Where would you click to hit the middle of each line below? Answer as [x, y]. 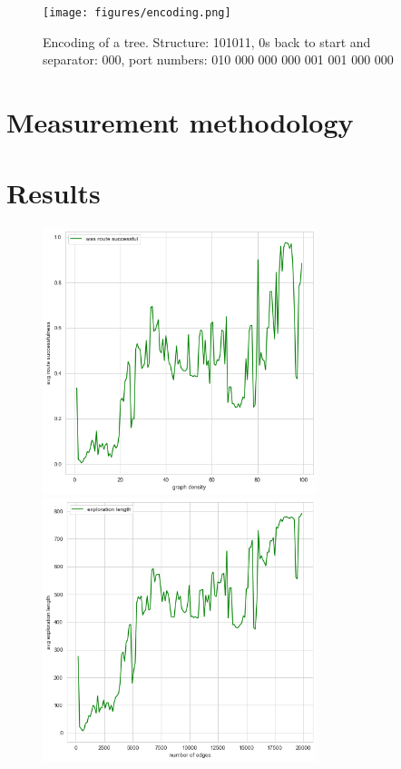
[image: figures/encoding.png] [137, 13]
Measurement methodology [180, 122]
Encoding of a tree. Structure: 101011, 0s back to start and [207, 41]
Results [54, 193]
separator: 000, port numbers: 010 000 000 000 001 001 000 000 [218, 59]
